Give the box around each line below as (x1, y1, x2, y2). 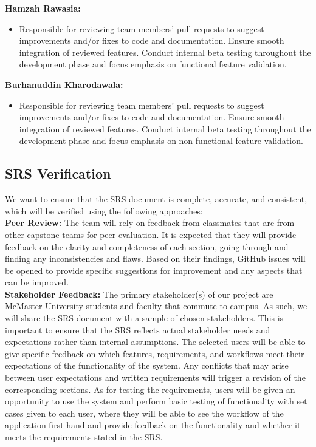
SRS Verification (5, 164, 111, 183)
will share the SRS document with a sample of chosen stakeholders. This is (5, 312, 284, 324)
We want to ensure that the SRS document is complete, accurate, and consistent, (5, 193, 307, 205)
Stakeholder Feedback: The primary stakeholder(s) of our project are (5, 287, 273, 300)
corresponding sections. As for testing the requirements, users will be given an (5, 383, 295, 395)
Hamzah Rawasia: (5, 2, 81, 14)
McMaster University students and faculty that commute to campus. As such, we (5, 299, 307, 312)
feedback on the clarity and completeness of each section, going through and (5, 240, 289, 253)
